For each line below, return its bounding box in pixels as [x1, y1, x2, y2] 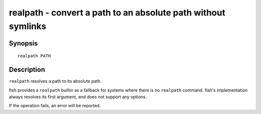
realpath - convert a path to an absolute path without [9, 7, 226, 18]
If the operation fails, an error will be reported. [9, 103, 101, 109]
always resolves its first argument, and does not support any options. [9, 94, 147, 100]
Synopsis [9, 39, 38, 47]
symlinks [9, 21, 46, 31]
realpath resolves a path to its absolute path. [9, 78, 101, 84]
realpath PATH [17, 53, 51, 59]
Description [9, 66, 45, 74]
